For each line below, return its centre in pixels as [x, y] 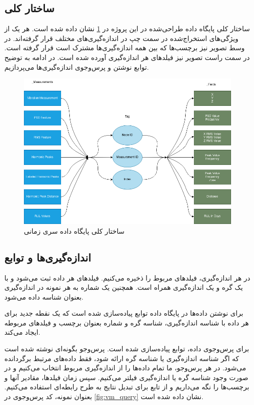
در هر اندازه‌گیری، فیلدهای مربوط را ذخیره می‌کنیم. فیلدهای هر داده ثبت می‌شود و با [127, 277]
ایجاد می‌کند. [22, 332]
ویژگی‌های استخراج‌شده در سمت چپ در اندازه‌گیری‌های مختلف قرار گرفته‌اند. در [121, 38]
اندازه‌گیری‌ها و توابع [48, 257]
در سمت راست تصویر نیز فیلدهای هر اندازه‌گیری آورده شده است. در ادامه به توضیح [127, 57]
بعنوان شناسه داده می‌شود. [44, 296]
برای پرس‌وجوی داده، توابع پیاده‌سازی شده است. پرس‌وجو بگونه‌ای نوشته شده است [127, 349]
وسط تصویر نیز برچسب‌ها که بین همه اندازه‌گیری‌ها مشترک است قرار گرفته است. [125, 48]
